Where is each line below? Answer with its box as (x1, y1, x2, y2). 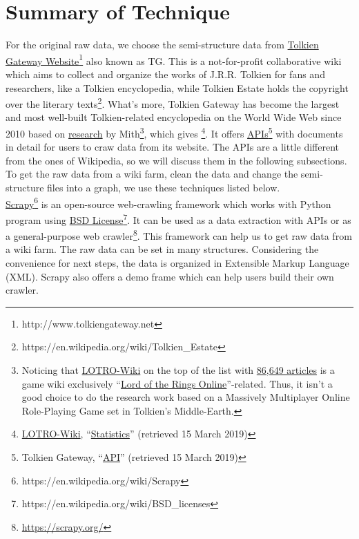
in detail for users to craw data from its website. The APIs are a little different (6, 140, 339, 154)
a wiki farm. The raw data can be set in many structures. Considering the (6, 242, 319, 256)
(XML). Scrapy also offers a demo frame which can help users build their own (6, 269, 334, 283)
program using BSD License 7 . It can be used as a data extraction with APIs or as (6, 210, 351, 227)
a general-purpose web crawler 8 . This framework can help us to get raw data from (6, 227, 352, 243)
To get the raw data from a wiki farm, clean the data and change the (6, 167, 298, 181)
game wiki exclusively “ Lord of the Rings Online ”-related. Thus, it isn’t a (21, 376, 333, 390)
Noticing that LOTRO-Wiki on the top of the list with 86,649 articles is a (21, 362, 335, 377)
